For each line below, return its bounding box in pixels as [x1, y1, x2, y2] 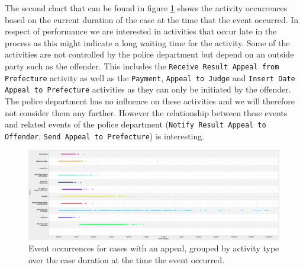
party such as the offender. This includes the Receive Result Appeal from [5, 59, 279, 72]
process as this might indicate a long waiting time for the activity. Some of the [5, 36, 290, 49]
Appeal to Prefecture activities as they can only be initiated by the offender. [5, 83, 291, 95]
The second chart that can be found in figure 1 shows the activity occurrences [5, 2, 288, 14]
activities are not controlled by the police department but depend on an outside [5, 48, 294, 60]
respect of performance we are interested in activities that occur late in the [5, 25, 277, 37]
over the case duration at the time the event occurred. [28, 253, 225, 266]
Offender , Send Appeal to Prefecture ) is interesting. [5, 129, 205, 142]
